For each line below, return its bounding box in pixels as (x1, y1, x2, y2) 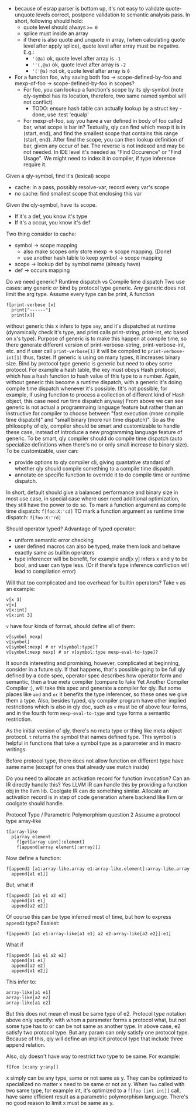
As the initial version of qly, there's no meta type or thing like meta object (6, 727, 183, 734)
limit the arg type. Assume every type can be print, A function (6, 291, 155, 297)
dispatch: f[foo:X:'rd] (6, 514, 61, 520)
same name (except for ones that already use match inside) (6, 764, 149, 770)
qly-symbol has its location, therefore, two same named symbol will (23, 92, 186, 99)
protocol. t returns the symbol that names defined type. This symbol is (6, 734, 177, 740)
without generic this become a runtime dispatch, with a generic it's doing (6, 379, 183, 385)
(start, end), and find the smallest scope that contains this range (23, 130, 178, 137)
